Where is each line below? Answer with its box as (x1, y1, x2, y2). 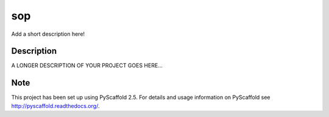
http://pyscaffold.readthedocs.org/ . (11, 102, 100, 109)
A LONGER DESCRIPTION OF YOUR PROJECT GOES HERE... (11, 62, 163, 69)
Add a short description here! (11, 30, 85, 38)
